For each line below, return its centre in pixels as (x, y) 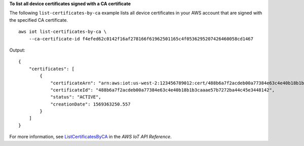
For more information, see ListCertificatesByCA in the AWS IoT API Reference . (90, 137)
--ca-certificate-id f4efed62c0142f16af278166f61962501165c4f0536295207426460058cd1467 (141, 39)
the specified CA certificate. (39, 20)
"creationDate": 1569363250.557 (91, 104)
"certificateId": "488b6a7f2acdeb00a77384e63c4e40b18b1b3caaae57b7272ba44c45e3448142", (163, 90)
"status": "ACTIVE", (76, 97)
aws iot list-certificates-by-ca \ (63, 32)
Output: (17, 50)
